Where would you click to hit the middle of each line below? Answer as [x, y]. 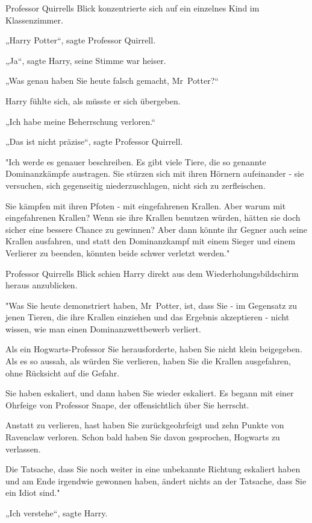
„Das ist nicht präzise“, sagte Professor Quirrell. [94, 141]
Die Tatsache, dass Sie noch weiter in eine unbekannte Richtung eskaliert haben [153, 469]
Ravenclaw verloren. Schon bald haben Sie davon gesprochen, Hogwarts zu [143, 437]
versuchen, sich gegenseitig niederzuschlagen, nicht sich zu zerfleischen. [136, 185]
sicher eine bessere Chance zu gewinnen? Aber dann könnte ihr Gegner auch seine [157, 229]
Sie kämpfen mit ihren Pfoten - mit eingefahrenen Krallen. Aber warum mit [146, 205]
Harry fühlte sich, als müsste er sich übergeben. [93, 100]
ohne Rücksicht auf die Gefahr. [63, 372]
